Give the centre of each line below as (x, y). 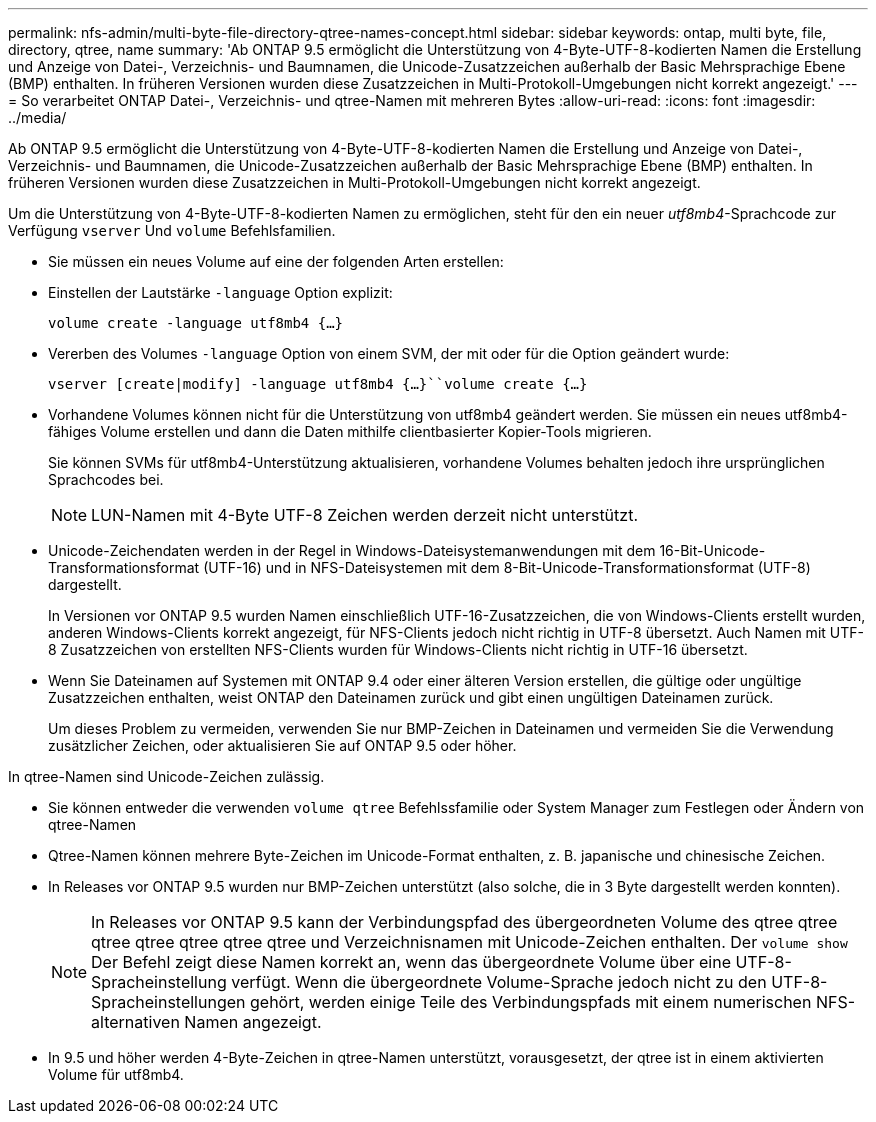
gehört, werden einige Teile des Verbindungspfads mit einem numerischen (531, 1002)
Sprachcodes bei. (106, 479)
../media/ (37, 117)
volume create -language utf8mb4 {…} (196, 323)
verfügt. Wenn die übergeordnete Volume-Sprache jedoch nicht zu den (499, 982)
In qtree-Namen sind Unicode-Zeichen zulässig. (166, 776)
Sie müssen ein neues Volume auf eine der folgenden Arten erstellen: (276, 261)
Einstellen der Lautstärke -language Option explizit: (220, 292)
